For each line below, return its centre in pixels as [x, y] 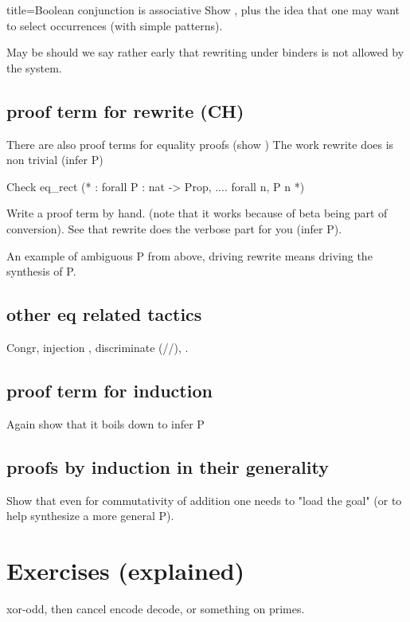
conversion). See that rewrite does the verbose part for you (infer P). [174, 228]
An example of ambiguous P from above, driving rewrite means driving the [189, 255]
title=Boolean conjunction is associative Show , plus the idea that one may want [203, 10]
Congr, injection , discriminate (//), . [98, 347]
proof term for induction [109, 390]
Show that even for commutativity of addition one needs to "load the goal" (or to [204, 500]
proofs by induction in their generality [168, 466]
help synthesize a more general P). [90, 516]
